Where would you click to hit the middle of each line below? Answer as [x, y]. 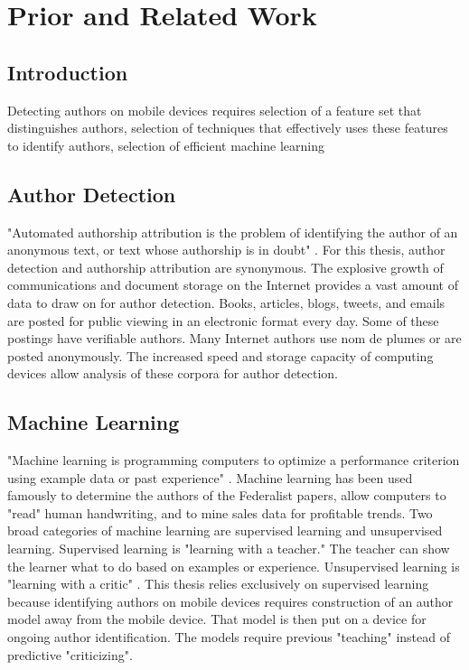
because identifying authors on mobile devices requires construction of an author [230, 601]
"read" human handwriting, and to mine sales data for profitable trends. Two [220, 512]
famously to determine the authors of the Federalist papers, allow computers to [227, 495]
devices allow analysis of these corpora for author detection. [173, 373]
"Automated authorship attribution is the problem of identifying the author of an [233, 232]
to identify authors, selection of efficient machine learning [166, 145]
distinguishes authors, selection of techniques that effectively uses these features [228, 128]
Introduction [68, 72]
